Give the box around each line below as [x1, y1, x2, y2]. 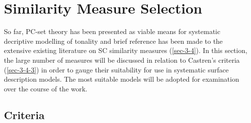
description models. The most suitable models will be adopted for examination [4, 74, 239, 84]
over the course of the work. [4, 83, 88, 93]
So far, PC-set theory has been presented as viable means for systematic [4, 26, 221, 36]
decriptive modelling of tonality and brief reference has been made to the [4, 35, 223, 46]
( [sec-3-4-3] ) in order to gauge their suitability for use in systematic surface [4, 64, 229, 74]
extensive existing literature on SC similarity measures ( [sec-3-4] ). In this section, [4, 45, 248, 55]
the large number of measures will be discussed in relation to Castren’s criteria [4, 54, 240, 65]
